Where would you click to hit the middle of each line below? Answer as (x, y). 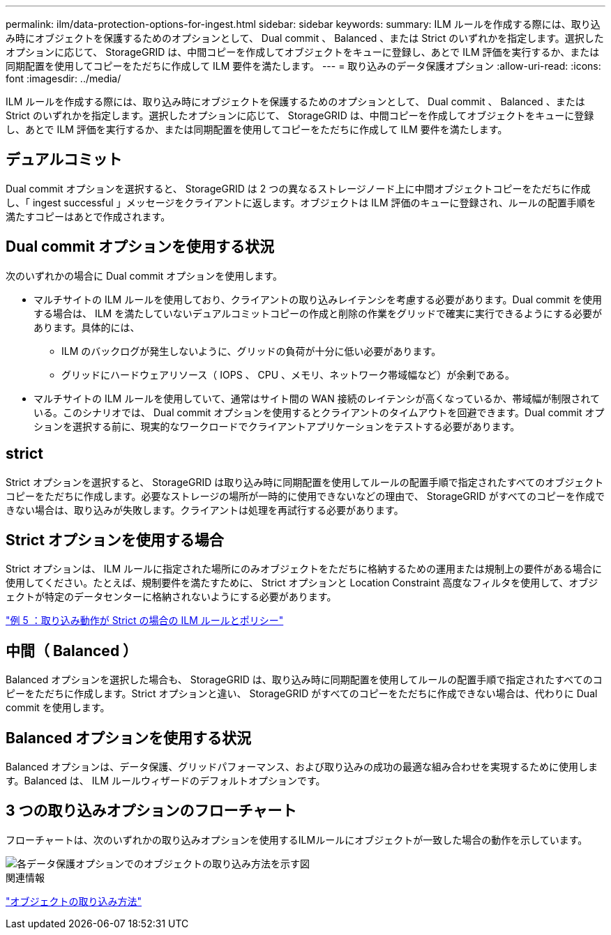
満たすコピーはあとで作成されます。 (88, 216)
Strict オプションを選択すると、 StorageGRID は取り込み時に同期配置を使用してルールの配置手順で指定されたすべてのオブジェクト (305, 482)
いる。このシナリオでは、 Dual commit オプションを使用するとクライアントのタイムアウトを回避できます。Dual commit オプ (319, 412)
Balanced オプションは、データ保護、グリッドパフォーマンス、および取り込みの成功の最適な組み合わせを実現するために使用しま (302, 767)
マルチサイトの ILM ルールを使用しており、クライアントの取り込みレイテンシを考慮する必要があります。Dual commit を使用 (318, 299)
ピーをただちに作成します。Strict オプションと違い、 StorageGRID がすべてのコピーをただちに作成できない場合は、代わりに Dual (302, 694)
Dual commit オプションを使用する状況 (140, 247)
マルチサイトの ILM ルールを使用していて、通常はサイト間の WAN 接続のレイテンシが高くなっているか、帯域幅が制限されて (317, 398)
